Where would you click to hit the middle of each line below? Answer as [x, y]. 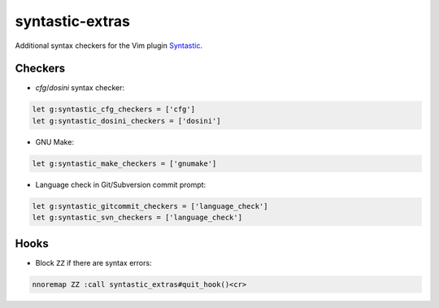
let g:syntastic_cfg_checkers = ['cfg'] [113, 109]
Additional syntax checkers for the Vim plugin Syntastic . [109, 46]
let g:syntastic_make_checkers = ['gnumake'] [124, 163]
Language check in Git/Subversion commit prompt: [121, 184]
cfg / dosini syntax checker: [80, 88]
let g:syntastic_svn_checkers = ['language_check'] [137, 218]
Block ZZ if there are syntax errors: [93, 262]
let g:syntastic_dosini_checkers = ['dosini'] [126, 121]
